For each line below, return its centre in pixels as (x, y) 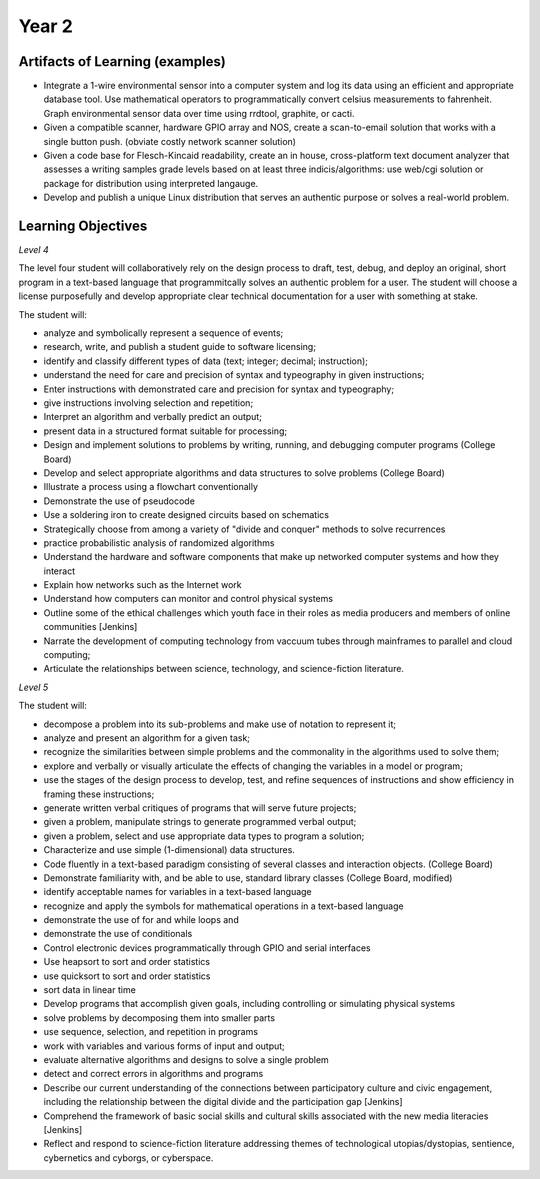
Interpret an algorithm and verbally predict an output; (152, 417)
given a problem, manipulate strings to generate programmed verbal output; (200, 822)
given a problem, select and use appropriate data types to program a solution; (204, 836)
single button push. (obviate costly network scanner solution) (170, 141)
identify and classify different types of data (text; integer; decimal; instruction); (206, 361)
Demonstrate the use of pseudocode (119, 501)
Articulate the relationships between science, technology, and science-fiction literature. (224, 669)
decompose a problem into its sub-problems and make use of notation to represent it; (220, 724)
